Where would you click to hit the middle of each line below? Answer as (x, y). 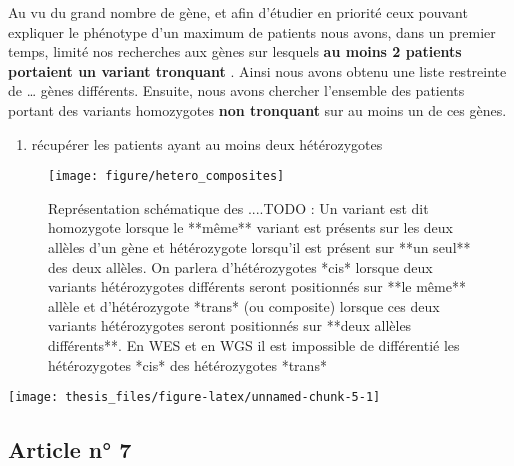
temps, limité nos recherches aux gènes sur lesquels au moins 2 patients (235, 51)
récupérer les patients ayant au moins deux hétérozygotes (207, 143)
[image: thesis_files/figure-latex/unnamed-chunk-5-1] (194, 397)
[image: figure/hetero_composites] (166, 176)
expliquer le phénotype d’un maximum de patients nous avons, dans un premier (252, 31)
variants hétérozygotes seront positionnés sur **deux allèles (230, 325)
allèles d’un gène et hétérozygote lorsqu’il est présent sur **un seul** (259, 247)
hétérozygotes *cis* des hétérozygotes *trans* (187, 364)
